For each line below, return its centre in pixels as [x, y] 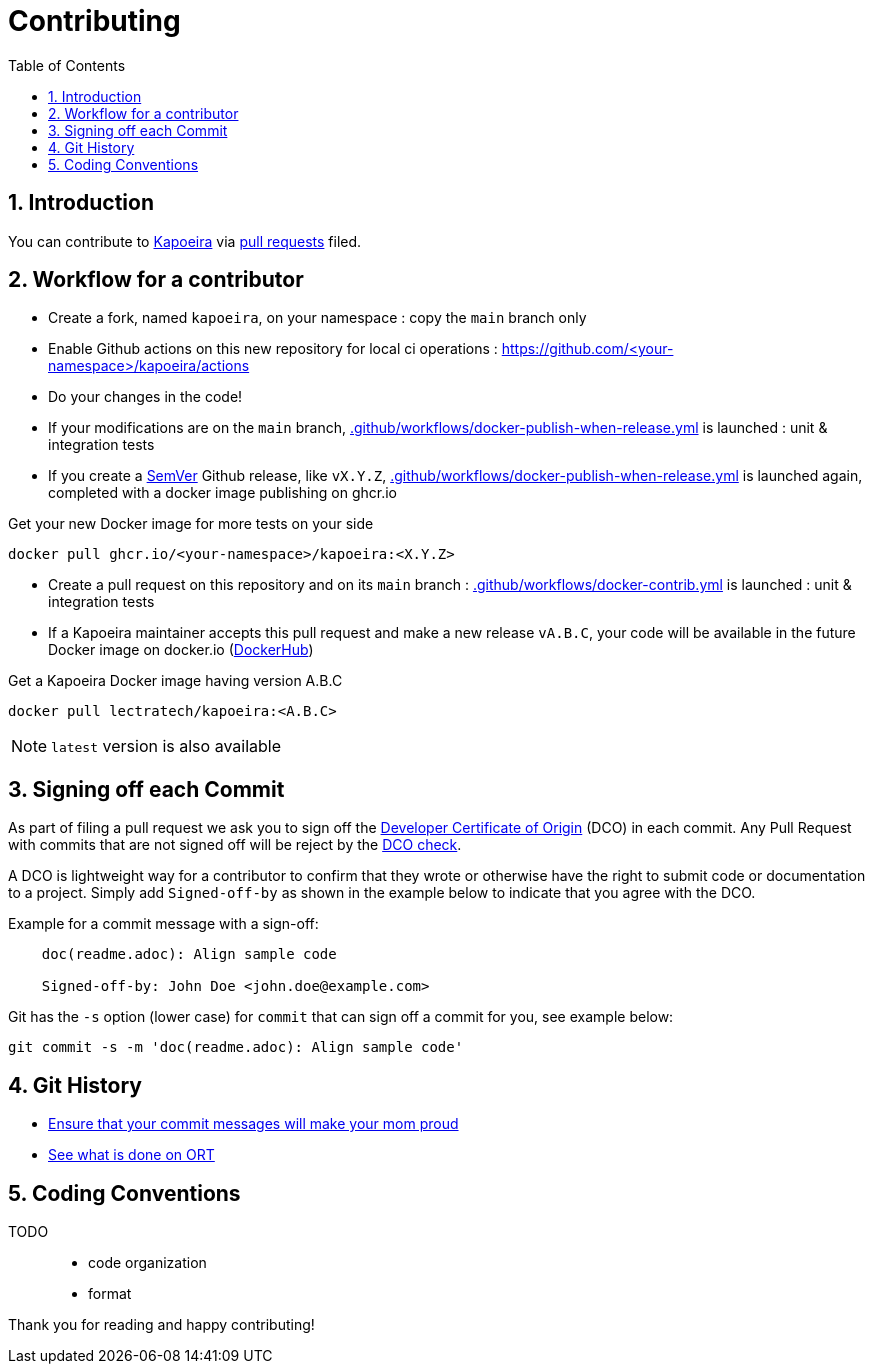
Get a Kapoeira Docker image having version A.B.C [175, 681]
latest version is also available [166, 746]
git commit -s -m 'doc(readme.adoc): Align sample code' [236, 1047]
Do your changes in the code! [145, 397]
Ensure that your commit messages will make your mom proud [253, 1124]
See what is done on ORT [131, 1155]
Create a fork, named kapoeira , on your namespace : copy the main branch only [317, 318]
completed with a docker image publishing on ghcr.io [222, 493]
